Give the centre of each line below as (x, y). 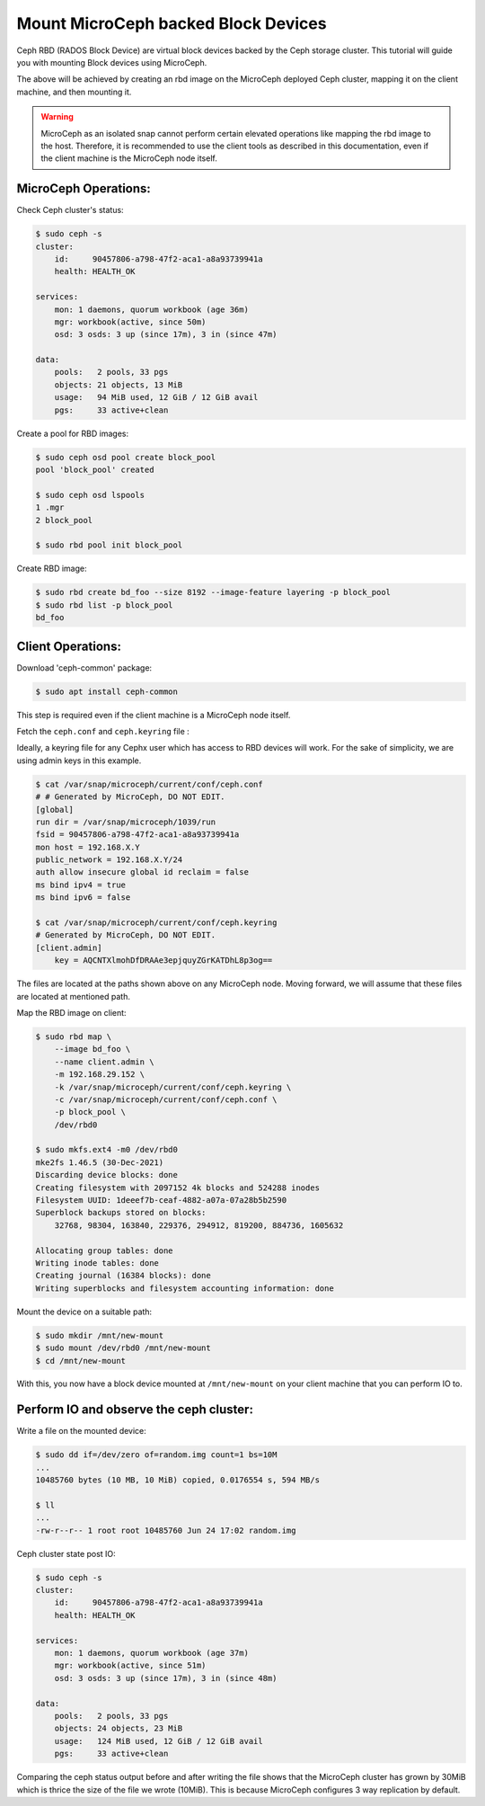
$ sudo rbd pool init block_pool (109, 545)
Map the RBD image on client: (71, 1012)
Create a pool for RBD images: (73, 433)
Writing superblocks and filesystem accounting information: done (185, 1288)
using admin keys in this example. (79, 761)
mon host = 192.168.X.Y (88, 847)
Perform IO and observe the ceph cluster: (135, 1410)
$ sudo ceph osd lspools (90, 495)
